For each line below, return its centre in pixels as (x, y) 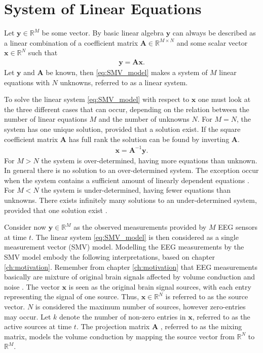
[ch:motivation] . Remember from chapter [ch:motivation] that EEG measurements (131, 267)
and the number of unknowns (144, 119)
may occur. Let (28, 316)
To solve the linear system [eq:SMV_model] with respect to (97, 99)
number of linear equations (46, 119)
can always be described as (214, 33)
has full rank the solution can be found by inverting (149, 139)
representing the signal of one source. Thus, (72, 296)
